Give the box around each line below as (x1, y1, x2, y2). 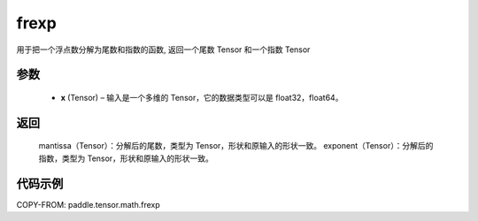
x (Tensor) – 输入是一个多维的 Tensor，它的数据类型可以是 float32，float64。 (60, 92, 343, 103)
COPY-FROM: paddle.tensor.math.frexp (16, 199, 160, 210)
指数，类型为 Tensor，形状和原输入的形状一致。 (38, 153, 214, 164)
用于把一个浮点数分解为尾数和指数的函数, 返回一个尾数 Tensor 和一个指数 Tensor (16, 44, 311, 55)
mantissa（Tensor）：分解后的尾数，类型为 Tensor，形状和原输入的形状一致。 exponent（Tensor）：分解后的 (38, 141, 434, 151)
